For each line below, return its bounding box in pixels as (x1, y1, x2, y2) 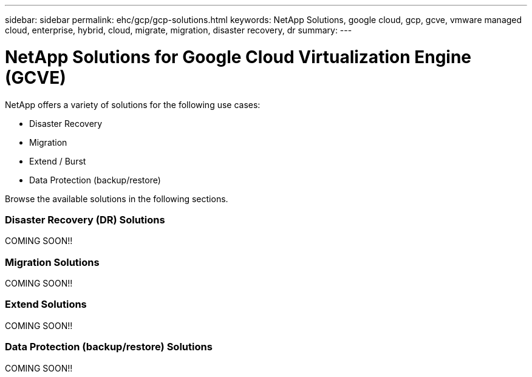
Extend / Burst (29, 155, 86, 166)
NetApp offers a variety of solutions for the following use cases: (5, 99, 261, 110)
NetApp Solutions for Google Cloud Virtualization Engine (5, 46, 472, 67)
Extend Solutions (5, 298, 87, 311)
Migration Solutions (5, 256, 100, 268)
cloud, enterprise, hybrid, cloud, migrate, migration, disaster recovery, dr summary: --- (5, 25, 352, 35)
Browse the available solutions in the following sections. (5, 193, 228, 204)
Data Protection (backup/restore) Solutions (5, 341, 213, 353)
